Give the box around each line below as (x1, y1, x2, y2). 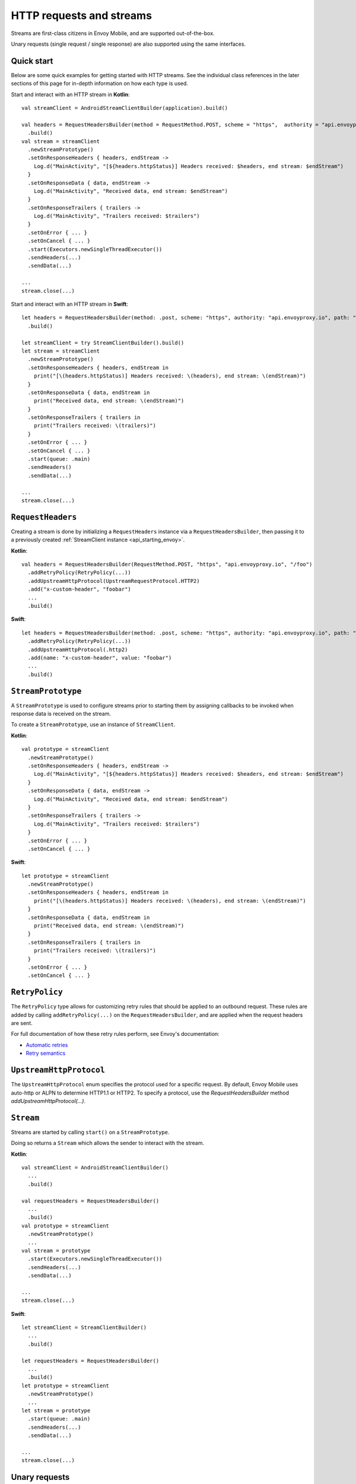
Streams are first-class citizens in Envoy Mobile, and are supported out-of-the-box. (11, 30, 215, 37)
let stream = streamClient (21, 347, 100, 354)
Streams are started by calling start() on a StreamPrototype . (11, 1128, 170, 1136)
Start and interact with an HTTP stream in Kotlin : (11, 91, 130, 98)
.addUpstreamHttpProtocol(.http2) (27, 646, 128, 653)
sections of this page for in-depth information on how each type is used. (11, 80, 188, 87)
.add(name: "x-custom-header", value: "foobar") (27, 654, 172, 661)
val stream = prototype (21, 1247, 91, 1254)
